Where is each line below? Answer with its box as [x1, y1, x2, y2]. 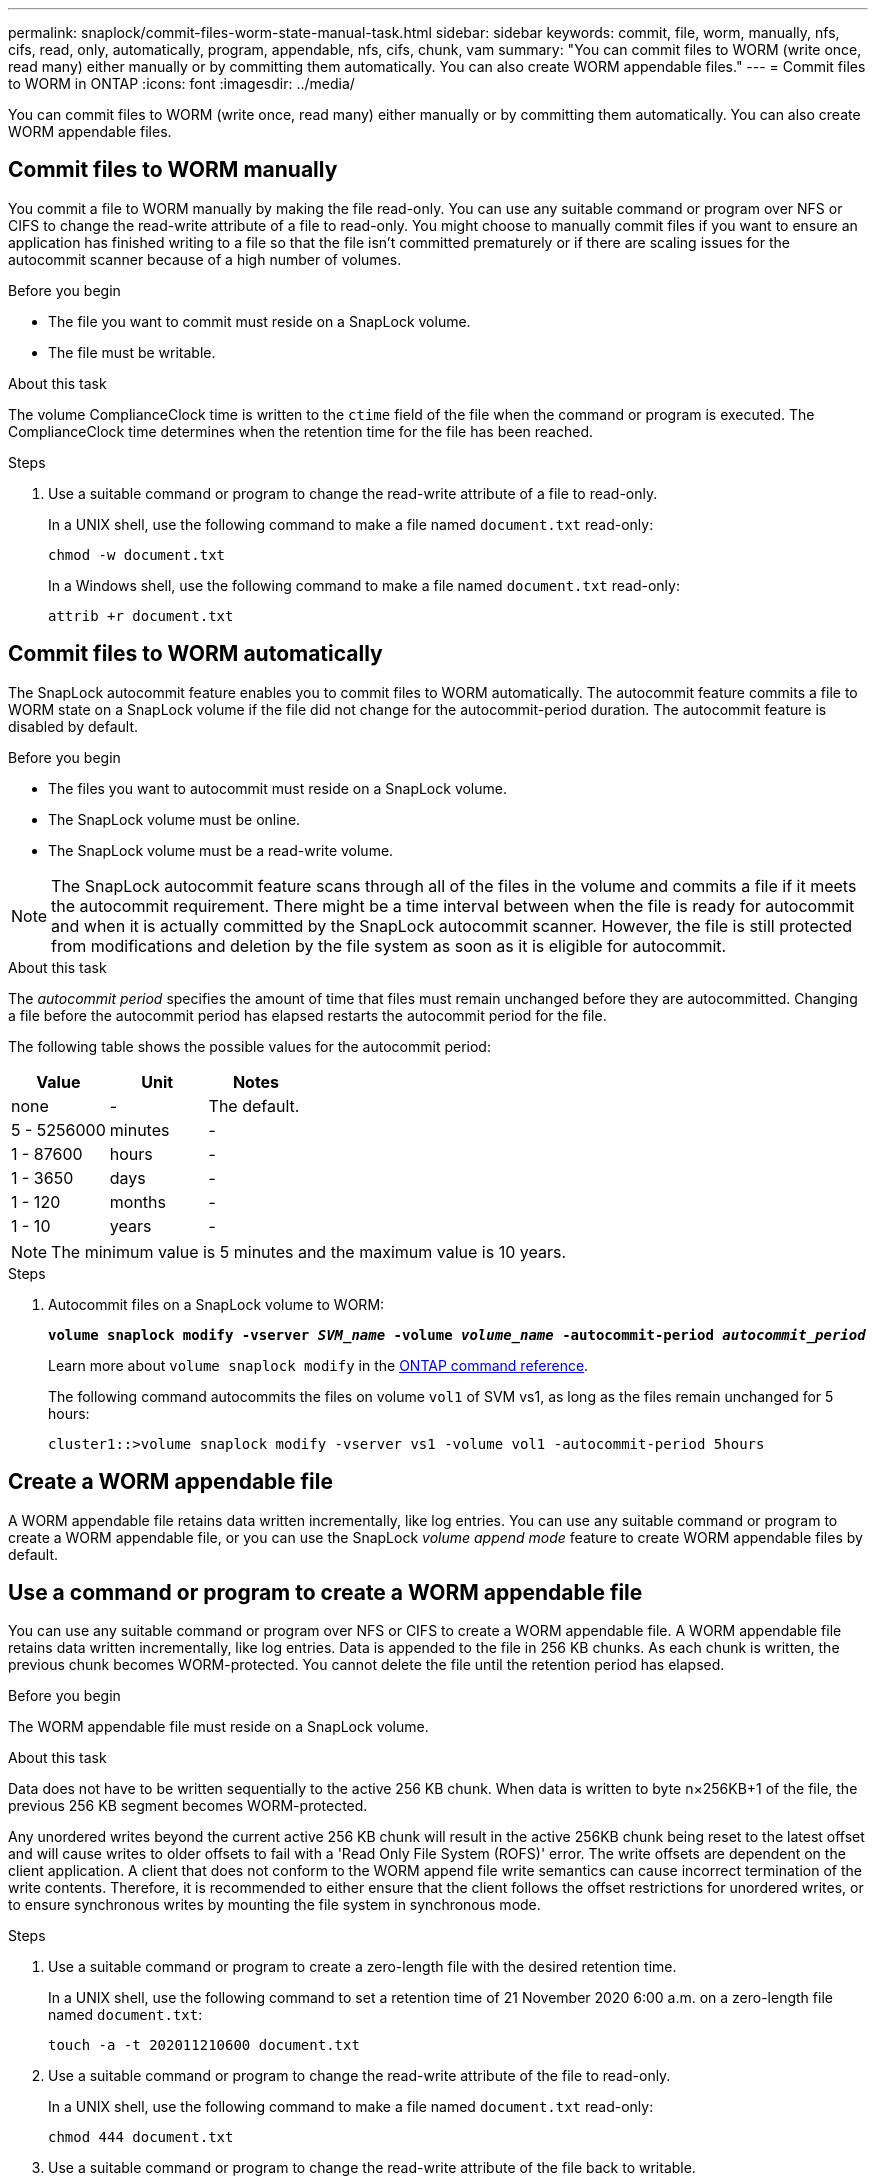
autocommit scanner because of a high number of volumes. [8, 250, 402, 268]
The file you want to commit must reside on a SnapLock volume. [48, 312, 471, 330]
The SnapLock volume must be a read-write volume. [48, 841, 394, 859]
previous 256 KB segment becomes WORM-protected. [8, 1797, 368, 1815]
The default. [208, 1095, 300, 1116]
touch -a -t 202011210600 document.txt [48, 2037, 360, 2054]
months [109, 1191, 166, 1212]
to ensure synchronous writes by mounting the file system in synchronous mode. [8, 1896, 541, 1914]
